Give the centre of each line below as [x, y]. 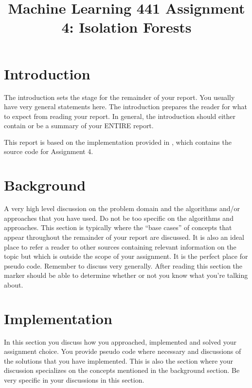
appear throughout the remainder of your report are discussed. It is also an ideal [124, 237]
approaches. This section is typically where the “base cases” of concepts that [118, 227]
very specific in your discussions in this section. [74, 380]
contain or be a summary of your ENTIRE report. [79, 126]
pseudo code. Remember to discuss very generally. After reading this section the [123, 265]
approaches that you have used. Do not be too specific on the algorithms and [119, 218]
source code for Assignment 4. [49, 151]
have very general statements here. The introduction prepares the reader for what [126, 107]
